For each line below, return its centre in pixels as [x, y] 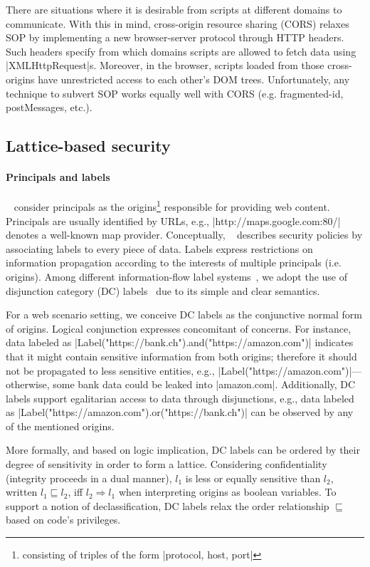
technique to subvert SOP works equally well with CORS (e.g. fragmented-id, [175, 93]
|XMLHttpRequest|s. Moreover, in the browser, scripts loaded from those [165, 65]
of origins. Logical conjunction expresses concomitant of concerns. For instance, [179, 328]
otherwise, [28, 384]
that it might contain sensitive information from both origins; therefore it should [181, 356]
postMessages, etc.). [49, 107]
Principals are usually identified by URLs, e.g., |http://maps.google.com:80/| [173, 220]
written [22, 492]
